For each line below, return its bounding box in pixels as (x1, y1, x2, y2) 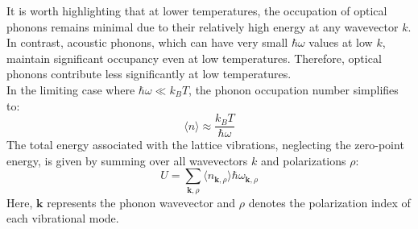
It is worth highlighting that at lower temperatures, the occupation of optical (6, 2, 387, 19)
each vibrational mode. (6, 210, 119, 227)
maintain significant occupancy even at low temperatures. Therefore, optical (6, 49, 382, 66)
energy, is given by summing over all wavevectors (6, 152, 248, 169)
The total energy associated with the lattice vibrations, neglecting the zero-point (6, 136, 404, 153)
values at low (308, 34, 373, 51)
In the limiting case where (6, 81, 135, 98)
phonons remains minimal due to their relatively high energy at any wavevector (6, 18, 399, 35)
